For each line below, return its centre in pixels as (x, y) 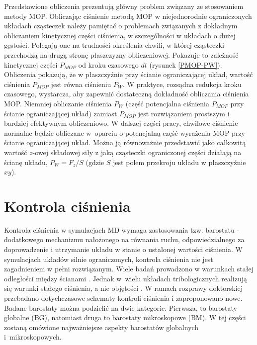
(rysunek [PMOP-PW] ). (186, 64)
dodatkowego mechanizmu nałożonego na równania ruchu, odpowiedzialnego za (124, 239)
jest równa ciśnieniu (81, 84)
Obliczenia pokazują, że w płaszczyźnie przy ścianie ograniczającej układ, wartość (128, 74)
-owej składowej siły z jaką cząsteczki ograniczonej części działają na (137, 152)
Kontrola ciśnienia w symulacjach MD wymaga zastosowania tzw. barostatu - (122, 229)
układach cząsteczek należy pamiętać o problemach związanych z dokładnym (121, 26)
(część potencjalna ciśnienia (168, 103)
